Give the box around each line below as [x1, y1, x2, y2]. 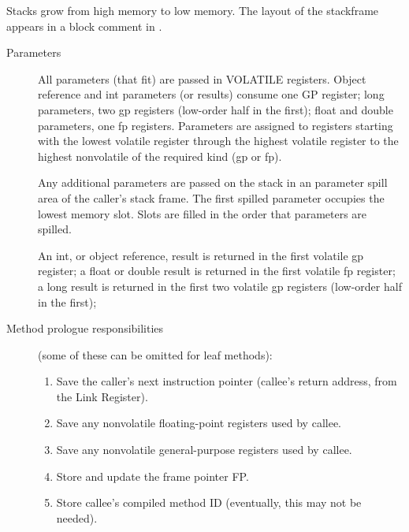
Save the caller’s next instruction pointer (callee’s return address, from [56, 373, 397, 389]
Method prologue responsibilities [6, 320, 164, 337]
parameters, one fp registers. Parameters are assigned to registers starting [38, 117, 393, 133]
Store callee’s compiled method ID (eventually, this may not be [56, 494, 362, 511]
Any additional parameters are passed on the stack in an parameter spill [38, 174, 388, 191]
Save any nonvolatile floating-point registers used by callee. [56, 415, 341, 431]
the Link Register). [56, 388, 148, 404]
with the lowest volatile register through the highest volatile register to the [38, 132, 399, 149]
